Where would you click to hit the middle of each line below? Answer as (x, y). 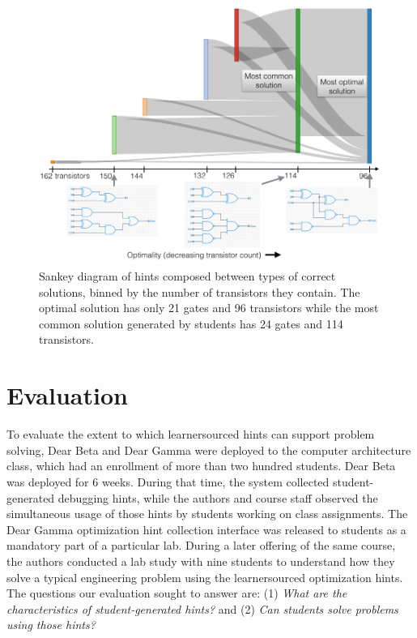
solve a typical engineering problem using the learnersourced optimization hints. (205, 577)
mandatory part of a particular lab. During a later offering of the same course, (201, 545)
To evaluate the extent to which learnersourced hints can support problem (191, 434)
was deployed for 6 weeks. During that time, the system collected (168, 481)
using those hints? (51, 625)
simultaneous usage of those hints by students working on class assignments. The (207, 514)
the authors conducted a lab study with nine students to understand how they (201, 561)
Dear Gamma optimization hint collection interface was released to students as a (206, 529)
